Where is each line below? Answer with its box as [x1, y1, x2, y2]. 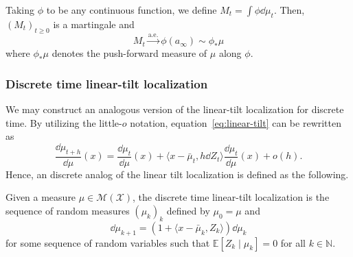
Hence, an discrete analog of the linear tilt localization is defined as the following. [5, 167, 349, 181]
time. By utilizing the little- [5, 115, 122, 130]
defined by [166, 204, 210, 217]
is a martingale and [53, 16, 135, 31]
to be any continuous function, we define [46, 3, 217, 16]
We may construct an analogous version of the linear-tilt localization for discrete [5, 102, 344, 117]
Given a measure [5, 190, 76, 204]
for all [280, 235, 306, 249]
